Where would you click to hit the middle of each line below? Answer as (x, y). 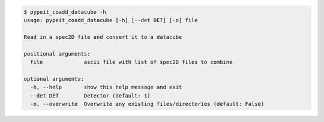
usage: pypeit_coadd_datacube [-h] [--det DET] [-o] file (111, 20)
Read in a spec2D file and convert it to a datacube (103, 37)
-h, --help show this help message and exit (106, 87)
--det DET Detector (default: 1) (90, 95)
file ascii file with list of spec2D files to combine (131, 62)
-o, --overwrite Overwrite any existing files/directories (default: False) (147, 104)
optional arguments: (54, 79)
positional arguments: (57, 54)
